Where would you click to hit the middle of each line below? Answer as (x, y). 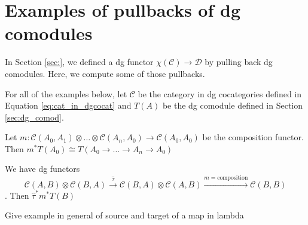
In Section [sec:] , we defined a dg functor (79, 62)
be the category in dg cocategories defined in (220, 93)
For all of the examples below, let (66, 93)
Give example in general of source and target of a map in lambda (124, 215)
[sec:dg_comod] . (34, 117)
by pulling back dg (239, 62)
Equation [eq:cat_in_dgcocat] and (68, 105)
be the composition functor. (253, 137)
